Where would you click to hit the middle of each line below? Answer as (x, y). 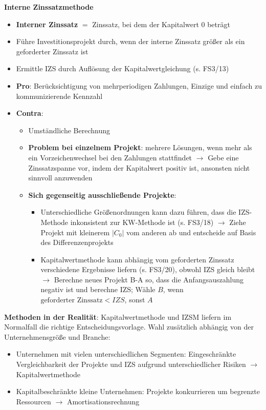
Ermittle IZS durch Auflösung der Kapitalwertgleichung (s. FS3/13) (123, 68)
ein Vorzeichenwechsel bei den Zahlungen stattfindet (110, 157)
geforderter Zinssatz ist (52, 51)
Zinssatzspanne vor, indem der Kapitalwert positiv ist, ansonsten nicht (139, 167)
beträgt (219, 24)
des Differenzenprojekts (77, 242)
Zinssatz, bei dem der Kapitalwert (146, 24)
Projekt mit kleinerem (75, 232)
